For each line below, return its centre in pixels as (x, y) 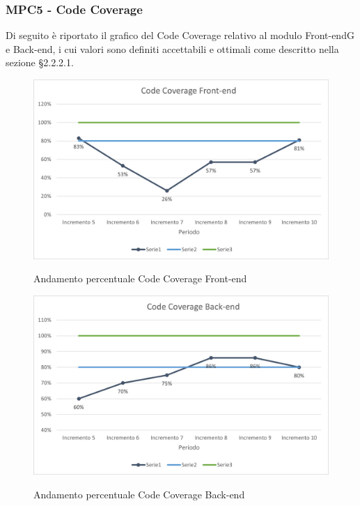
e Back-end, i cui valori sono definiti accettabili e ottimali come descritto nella (172, 48)
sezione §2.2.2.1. (40, 62)
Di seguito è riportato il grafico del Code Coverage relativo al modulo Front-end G (180, 35)
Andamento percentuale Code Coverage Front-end (140, 278)
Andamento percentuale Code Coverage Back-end (139, 494)
